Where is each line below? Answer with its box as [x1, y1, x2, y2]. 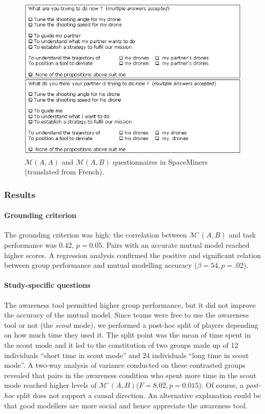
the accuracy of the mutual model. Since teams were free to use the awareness [4, 309, 249, 320]
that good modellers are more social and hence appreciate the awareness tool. [4, 400, 248, 410]
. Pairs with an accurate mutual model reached [102, 239, 250, 250]
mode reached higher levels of [4, 380, 97, 390]
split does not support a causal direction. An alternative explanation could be [16, 389, 261, 400]
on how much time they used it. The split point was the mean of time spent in [4, 329, 251, 340]
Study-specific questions [4, 280, 91, 290]
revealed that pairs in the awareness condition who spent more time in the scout [4, 369, 257, 380]
